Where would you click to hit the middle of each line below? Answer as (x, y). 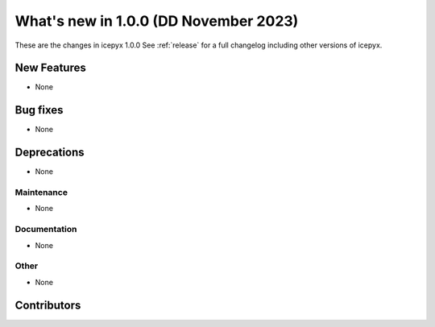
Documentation (46, 230)
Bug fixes (39, 110)
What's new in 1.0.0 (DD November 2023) (157, 21)
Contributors (48, 305)
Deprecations (50, 153)
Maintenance (41, 192)
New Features (50, 68)
